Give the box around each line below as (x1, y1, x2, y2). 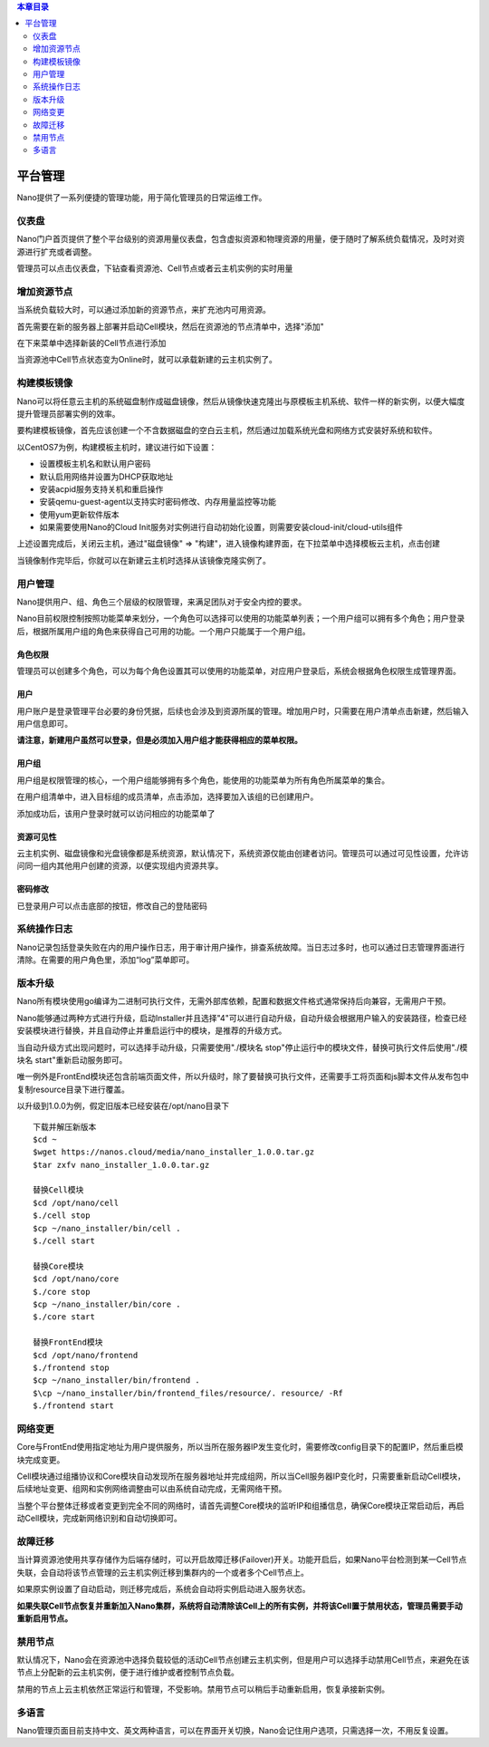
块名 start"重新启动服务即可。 (16, 1054, 128, 1065)
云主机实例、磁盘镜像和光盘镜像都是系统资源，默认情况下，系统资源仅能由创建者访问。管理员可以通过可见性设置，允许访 (16, 847, 469, 858)
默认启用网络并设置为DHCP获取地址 (39, 471, 174, 482)
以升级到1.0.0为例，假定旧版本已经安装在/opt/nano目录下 (16, 1101, 230, 1112)
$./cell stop (33, 1211, 91, 1221)
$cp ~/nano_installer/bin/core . (33, 1298, 181, 1309)
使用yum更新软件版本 (39, 508, 120, 520)
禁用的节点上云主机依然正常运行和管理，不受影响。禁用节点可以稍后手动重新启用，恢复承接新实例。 (16, 1684, 389, 1694)
